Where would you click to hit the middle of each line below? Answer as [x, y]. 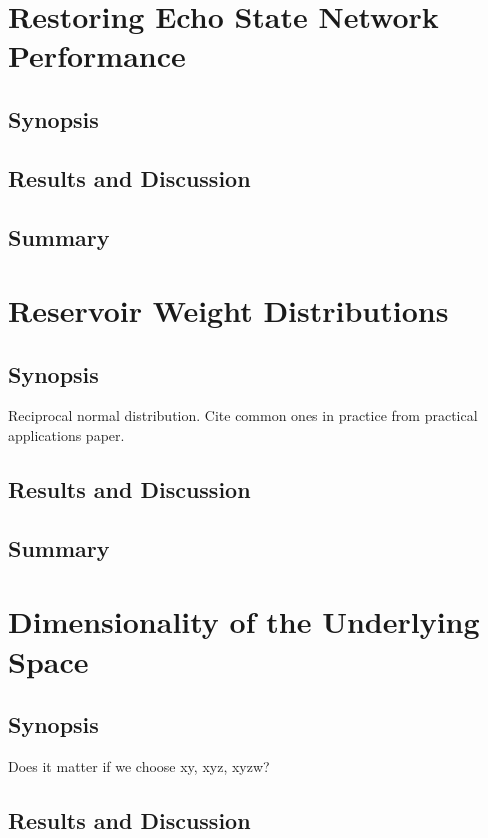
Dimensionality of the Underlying [244, 621]
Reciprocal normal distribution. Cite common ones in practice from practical [243, 415]
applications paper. [66, 435]
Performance [97, 55]
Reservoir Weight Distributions [228, 310]
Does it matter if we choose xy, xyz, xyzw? [139, 766]
